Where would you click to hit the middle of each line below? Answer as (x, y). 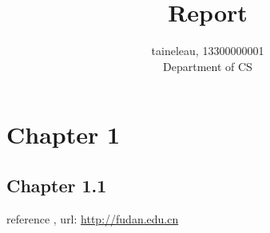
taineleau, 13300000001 (208, 51)
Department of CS (208, 66)
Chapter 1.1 (57, 185)
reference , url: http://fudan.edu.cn (93, 218)
